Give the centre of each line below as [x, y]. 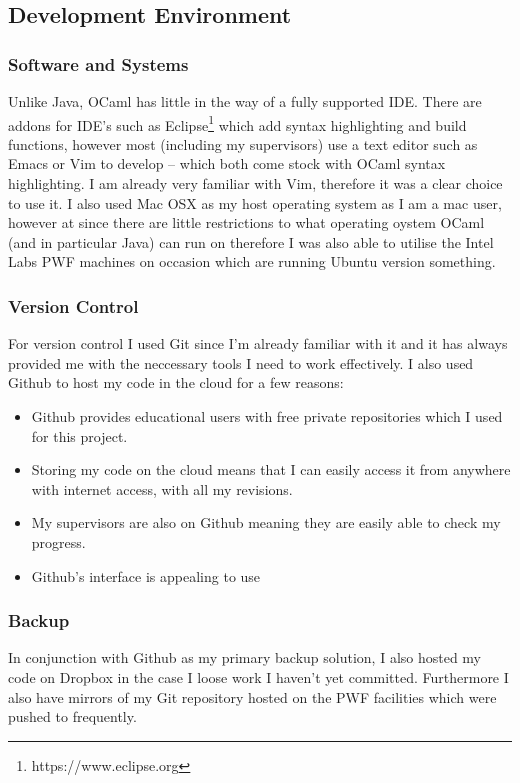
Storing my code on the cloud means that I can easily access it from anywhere [271, 469]
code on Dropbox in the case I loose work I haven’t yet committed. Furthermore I [258, 676]
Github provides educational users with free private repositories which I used [267, 416]
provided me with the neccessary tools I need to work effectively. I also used [241, 362]
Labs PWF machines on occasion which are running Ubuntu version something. [252, 261]
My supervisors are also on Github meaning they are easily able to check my [266, 522]
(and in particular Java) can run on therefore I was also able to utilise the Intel [251, 241]
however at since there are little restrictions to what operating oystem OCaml [246, 222]
